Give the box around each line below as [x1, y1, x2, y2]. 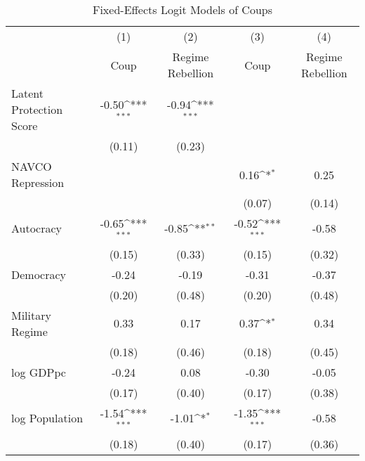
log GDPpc [11, 363, 66, 380]
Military [11, 306, 51, 323]
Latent [11, 85, 44, 101]
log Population [11, 410, 84, 427]
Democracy [11, 266, 67, 283]
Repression [11, 174, 65, 190]
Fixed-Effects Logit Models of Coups [92, 1, 273, 18]
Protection [11, 101, 63, 117]
